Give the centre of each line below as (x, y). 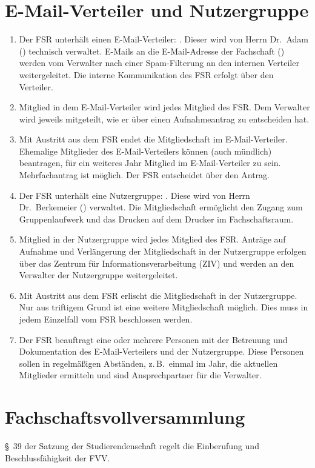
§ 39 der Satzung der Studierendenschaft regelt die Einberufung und (132, 446)
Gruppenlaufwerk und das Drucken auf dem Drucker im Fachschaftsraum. (156, 219)
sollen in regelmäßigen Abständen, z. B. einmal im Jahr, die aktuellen (148, 363)
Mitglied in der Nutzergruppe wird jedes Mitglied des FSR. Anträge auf (152, 239)
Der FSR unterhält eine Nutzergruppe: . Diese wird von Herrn (134, 195)
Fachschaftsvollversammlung (125, 417)
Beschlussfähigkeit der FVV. (58, 457)
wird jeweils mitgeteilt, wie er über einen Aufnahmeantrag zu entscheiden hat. (164, 119)
